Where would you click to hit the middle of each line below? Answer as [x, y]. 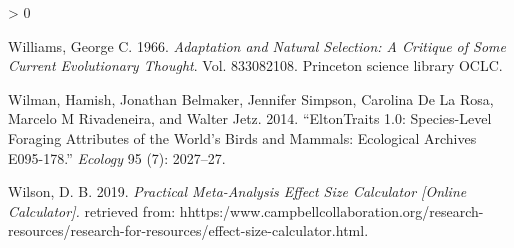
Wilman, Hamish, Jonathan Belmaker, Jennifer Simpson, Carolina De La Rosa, [251, 98]
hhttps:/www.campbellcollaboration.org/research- [331, 210]
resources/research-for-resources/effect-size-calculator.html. [188, 230]
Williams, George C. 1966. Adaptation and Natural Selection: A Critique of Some [257, 45]
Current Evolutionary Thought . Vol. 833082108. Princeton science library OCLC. [255, 65]
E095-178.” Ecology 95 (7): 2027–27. [117, 157]
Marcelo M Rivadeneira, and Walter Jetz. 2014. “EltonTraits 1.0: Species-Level [250, 118]
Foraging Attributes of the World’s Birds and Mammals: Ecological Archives [242, 137]
